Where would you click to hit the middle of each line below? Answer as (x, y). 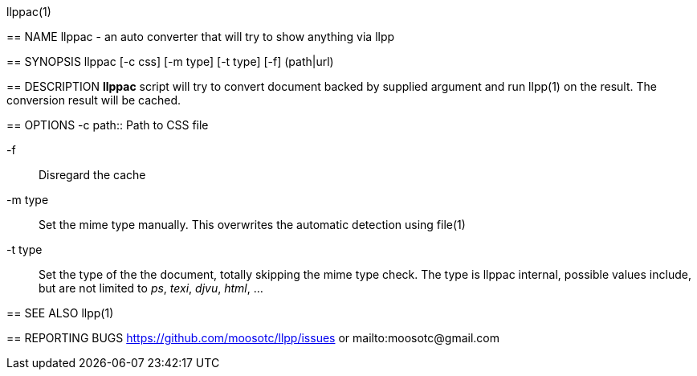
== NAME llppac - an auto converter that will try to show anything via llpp (201, 37)
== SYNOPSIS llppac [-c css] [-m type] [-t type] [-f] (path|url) (170, 61)
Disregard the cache (92, 175)
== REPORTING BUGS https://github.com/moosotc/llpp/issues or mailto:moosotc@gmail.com (253, 338)
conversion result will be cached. (94, 100)
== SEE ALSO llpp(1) (60, 313)
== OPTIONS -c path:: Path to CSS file (108, 125)
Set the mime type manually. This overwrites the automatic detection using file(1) (252, 225)
